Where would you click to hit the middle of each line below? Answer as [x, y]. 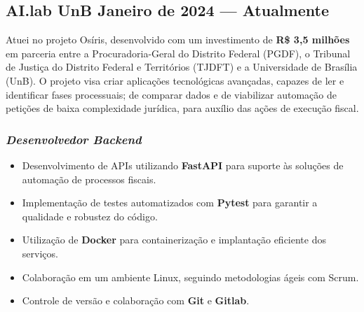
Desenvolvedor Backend [74, 139]
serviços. [40, 253]
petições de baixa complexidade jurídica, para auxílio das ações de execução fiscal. [182, 108]
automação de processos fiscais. [89, 179]
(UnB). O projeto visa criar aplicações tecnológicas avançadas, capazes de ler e [175, 80]
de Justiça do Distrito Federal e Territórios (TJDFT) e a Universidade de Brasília [182, 67]
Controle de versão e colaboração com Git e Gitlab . [136, 300]
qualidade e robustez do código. [90, 216]
